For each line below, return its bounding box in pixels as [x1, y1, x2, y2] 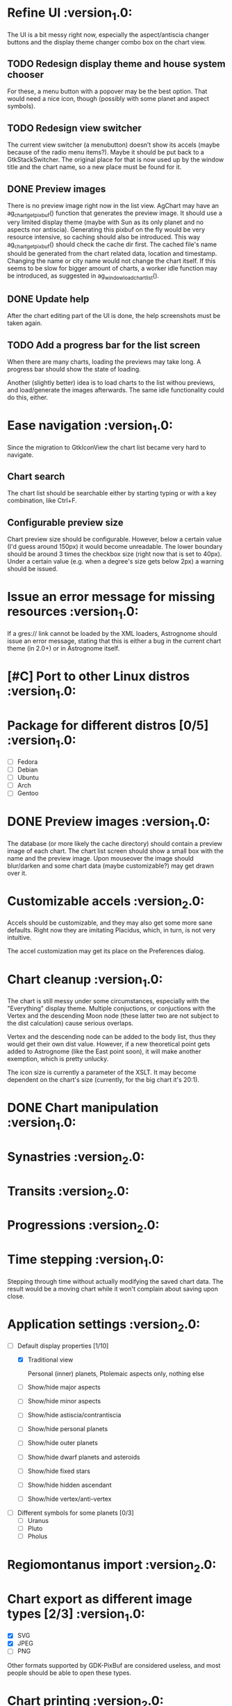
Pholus [27, 1532, 48, 1540]
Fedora [17, 757, 38, 766]
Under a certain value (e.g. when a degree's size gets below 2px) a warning [7, 557, 224, 566]
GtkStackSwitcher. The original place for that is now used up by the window [7, 155, 224, 164]
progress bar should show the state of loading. [7, 365, 141, 373]
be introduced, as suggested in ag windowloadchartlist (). [7, 271, 160, 281]
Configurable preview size [7, 516, 124, 528]
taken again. [7, 319, 43, 328]
